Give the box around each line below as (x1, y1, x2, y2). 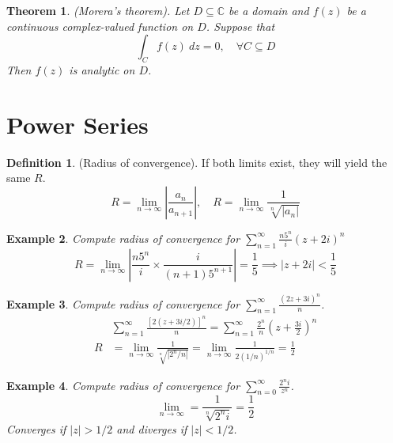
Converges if (6, 420, 66, 437)
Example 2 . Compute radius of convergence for (6, 229, 240, 246)
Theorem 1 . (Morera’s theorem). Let (6, 2, 190, 18)
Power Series (6, 108, 149, 140)
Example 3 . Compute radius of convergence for (6, 295, 240, 312)
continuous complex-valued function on (6, 17, 194, 34)
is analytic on (69, 61, 135, 78)
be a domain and (229, 2, 309, 18)
